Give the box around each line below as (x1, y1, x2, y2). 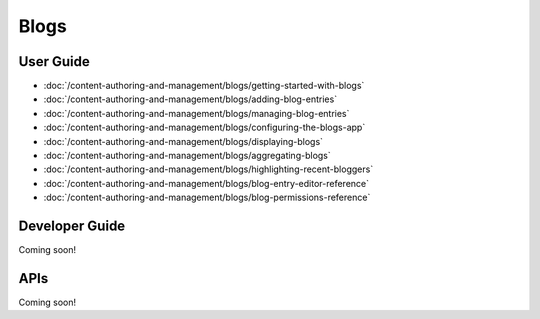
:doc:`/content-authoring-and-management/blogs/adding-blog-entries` (43, 93, 338, 105)
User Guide (18, 53, 90, 70)
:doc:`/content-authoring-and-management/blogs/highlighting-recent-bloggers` (43, 163, 374, 175)
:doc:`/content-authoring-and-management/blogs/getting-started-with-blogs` (43, 80, 365, 92)
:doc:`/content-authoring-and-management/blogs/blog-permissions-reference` (43, 191, 371, 204)
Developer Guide (18, 218, 126, 234)
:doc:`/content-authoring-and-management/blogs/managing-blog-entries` (43, 107, 350, 119)
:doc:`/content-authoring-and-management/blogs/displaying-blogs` (43, 135, 324, 147)
